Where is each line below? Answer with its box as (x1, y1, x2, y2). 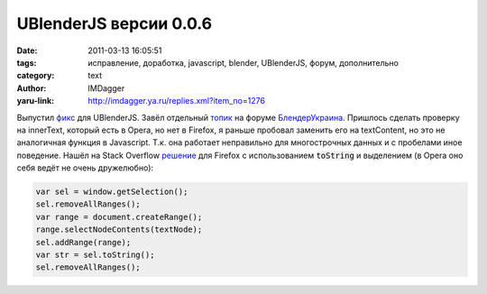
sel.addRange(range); (35, 237, 132, 247)
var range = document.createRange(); (35, 212, 203, 222)
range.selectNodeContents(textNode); (35, 225, 203, 234)
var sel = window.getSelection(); (35, 187, 188, 198)
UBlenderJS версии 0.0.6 (16, 14, 213, 33)
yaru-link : (16, 96, 54, 106)
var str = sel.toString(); (35, 250, 155, 260)
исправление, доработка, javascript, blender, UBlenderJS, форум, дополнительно (87, 57, 399, 68)
